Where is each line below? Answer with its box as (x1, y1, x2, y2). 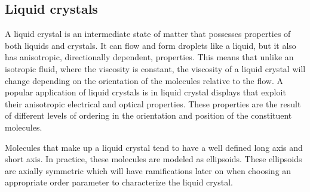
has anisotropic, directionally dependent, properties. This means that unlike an (5, 51, 294, 63)
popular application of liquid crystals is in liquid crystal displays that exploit (5, 86, 286, 98)
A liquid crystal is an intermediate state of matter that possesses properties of (5, 27, 291, 40)
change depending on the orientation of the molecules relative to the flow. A (5, 74, 284, 86)
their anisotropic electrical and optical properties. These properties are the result (5, 97, 301, 110)
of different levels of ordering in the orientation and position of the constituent (5, 109, 292, 122)
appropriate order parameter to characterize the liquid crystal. (5, 176, 233, 188)
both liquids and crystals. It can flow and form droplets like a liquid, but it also (5, 39, 296, 51)
